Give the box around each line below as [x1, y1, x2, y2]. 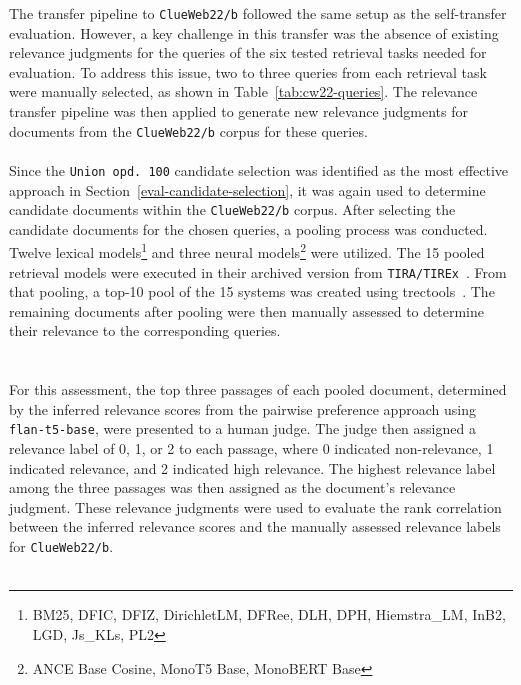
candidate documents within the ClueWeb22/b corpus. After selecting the [9, 199, 456, 220]
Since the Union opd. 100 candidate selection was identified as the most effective [9, 159, 509, 180]
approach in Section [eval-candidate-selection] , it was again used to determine [9, 179, 486, 200]
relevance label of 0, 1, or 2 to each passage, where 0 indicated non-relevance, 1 [9, 438, 494, 459]
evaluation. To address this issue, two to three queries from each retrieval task [9, 61, 487, 82]
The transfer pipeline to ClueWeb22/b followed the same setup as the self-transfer [9, 3, 507, 23]
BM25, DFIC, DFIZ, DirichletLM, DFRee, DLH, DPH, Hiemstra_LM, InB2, [32, 604, 506, 625]
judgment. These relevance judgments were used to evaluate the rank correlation [9, 496, 502, 517]
